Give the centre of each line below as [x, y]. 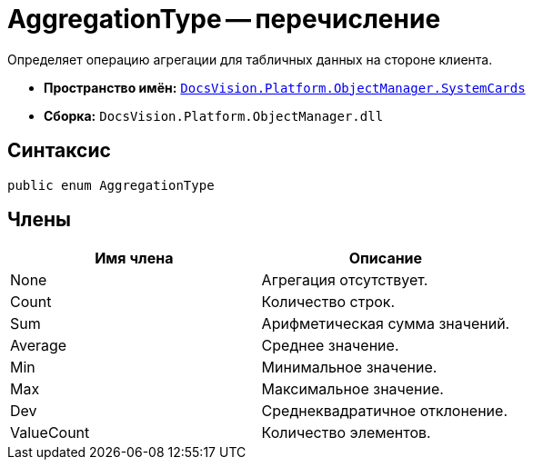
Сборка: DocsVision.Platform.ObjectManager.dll [214, 115]
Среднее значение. [330, 346]
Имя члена [134, 258]
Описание [386, 258]
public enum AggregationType [111, 185]
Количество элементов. [346, 433]
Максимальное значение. [352, 389]
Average [39, 346]
